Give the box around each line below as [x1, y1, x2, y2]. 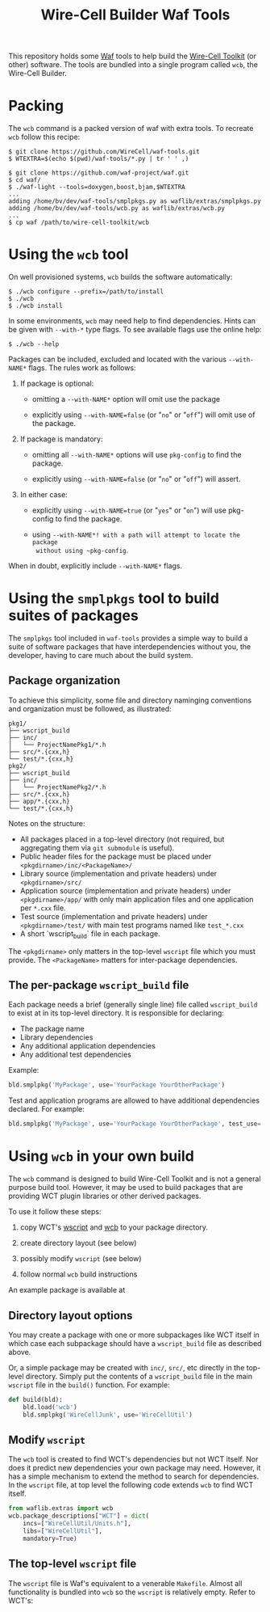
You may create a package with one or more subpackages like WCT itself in [8, 1330, 260, 1340]
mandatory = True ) [23, 1534, 78, 1542]
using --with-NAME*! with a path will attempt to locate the [31, 530, 240, 539]
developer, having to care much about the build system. [8, 651, 193, 660]
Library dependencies [19, 1032, 93, 1042]
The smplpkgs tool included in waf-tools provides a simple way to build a [8, 633, 248, 643]
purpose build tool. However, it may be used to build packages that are [8, 1183, 243, 1192]
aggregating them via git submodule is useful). [19, 842, 175, 852]
